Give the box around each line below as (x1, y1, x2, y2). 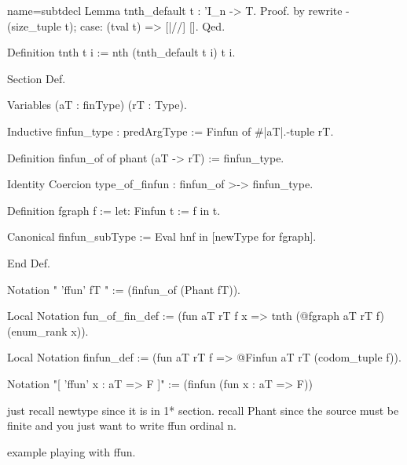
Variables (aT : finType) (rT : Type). (7, 96, 187, 113)
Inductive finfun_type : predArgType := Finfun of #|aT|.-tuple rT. (7, 122, 334, 139)
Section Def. (7, 70, 66, 86)
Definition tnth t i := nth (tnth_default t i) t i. (7, 44, 236, 60)
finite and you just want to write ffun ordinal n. (7, 417, 236, 434)
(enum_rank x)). (7, 322, 89, 339)
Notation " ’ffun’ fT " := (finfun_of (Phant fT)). (7, 281, 240, 297)
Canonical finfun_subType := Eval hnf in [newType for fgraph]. (7, 228, 317, 245)
